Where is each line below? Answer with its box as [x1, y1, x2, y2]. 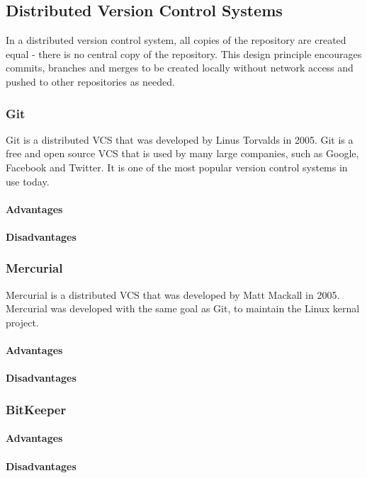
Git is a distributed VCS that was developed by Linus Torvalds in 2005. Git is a [6, 132, 354, 147]
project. [6, 314, 39, 329]
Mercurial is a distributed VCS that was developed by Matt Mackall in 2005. [6, 287, 340, 302]
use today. [6, 173, 50, 188]
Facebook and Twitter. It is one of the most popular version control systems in [6, 159, 348, 174]
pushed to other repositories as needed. [6, 74, 175, 89]
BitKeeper [6, 400, 67, 418]
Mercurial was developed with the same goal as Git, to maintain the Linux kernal [6, 301, 360, 316]
